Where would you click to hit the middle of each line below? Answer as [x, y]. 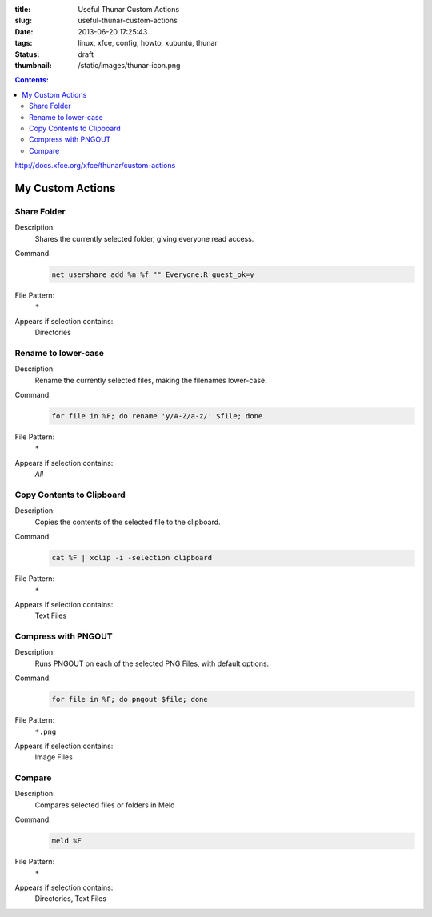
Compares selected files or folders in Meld [105, 805]
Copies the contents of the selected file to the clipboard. [128, 522]
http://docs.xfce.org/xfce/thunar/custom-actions [95, 166]
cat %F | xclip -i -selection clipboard [132, 558]
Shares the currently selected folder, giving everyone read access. [144, 238]
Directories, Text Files [71, 899]
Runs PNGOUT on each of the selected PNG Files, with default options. [152, 663]
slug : [23, 21]
